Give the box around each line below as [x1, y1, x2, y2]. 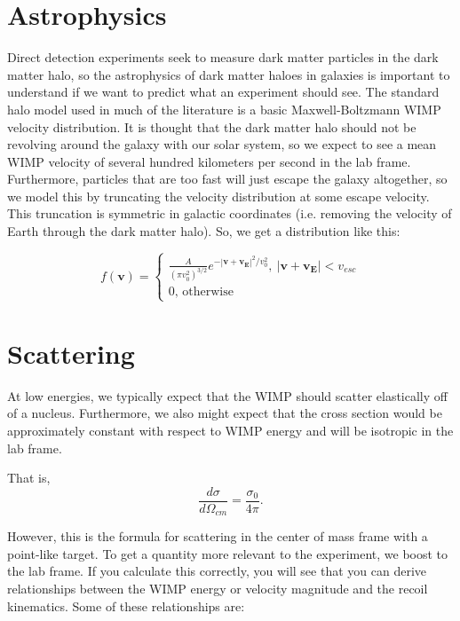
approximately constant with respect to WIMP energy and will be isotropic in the [7, 421, 454, 439]
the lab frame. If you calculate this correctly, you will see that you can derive [7, 562, 427, 580]
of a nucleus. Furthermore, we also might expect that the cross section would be [7, 404, 442, 422]
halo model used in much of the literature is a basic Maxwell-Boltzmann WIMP [7, 99, 441, 118]
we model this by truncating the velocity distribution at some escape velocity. [7, 186, 430, 205]
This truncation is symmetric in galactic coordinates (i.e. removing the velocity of [7, 204, 452, 223]
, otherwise [174, 286, 234, 299]
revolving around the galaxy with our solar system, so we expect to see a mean [7, 135, 437, 153]
